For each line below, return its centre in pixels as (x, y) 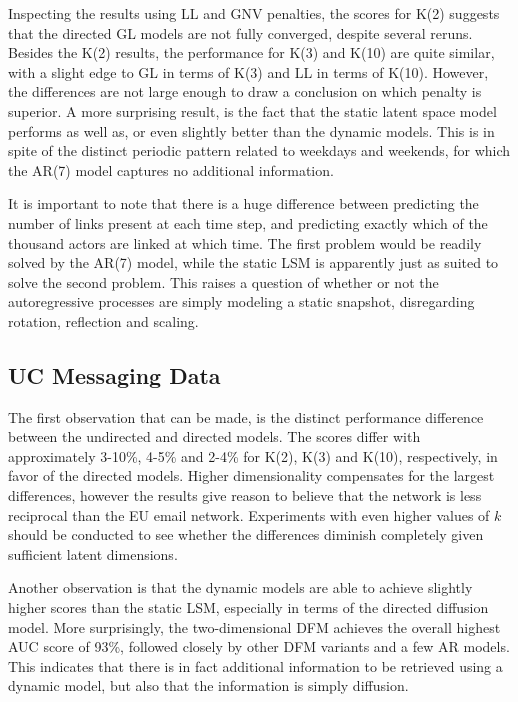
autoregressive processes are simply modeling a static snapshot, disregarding (241, 301)
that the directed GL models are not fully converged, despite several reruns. (240, 32)
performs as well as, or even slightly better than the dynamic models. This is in (251, 130)
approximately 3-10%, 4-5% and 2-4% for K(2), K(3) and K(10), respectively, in (253, 455)
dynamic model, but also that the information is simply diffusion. (208, 685)
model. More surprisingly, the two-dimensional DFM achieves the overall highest (254, 626)
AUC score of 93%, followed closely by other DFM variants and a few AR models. (259, 646)
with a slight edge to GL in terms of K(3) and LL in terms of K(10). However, (248, 71)
